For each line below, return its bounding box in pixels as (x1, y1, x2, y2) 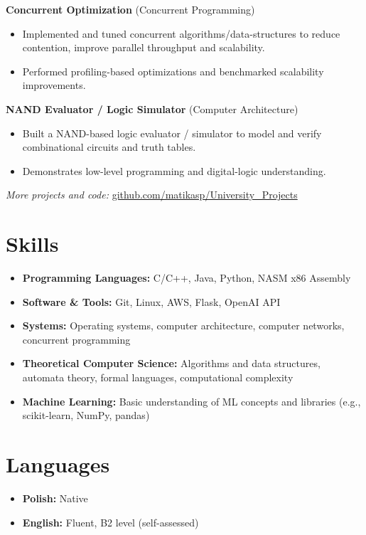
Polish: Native (22, 490, 88, 505)
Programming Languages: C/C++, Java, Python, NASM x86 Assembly (22, 270, 351, 285)
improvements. (22, 78, 86, 92)
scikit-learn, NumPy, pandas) (22, 408, 150, 423)
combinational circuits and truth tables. (22, 139, 196, 154)
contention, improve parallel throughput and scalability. (22, 40, 265, 55)
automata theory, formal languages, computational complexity (22, 370, 294, 385)
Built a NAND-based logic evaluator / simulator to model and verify (22, 125, 322, 140)
